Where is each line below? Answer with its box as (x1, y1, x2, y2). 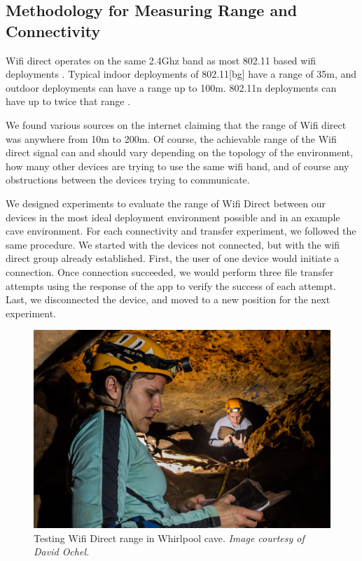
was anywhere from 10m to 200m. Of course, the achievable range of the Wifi (6, 131, 337, 146)
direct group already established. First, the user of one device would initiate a (6, 251, 340, 265)
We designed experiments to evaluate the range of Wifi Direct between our (6, 195, 326, 210)
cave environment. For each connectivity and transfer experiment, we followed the (6, 223, 356, 238)
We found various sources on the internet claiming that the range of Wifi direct (6, 117, 347, 132)
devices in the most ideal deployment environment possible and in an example (6, 209, 340, 224)
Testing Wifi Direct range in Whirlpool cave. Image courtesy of (34, 530, 305, 545)
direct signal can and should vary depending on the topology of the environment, (6, 145, 354, 160)
